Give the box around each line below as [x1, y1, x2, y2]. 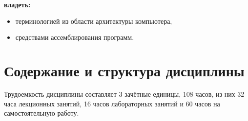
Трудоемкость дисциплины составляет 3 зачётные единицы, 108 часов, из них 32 [4, 88, 245, 99]
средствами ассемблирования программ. [15, 32, 134, 42]
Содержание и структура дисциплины [4, 60, 245, 80]
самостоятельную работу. [4, 108, 79, 118]
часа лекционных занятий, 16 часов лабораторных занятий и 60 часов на [4, 98, 220, 108]
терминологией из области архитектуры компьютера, [15, 16, 172, 26]
